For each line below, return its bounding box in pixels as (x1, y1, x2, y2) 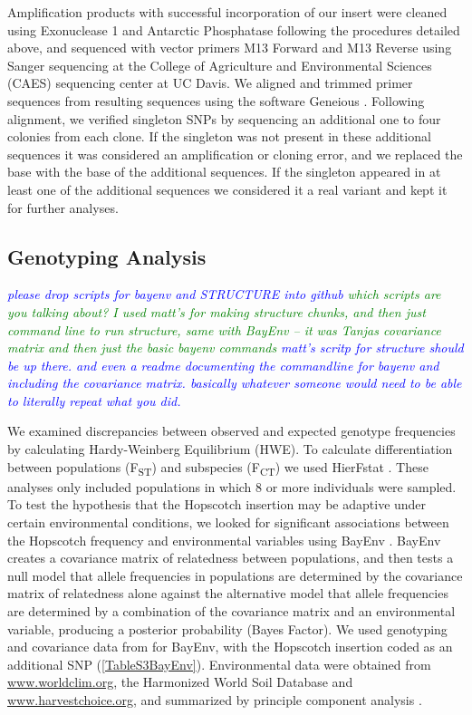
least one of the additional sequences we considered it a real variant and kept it (7, 179, 448, 198)
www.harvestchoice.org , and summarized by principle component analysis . (7, 690, 422, 709)
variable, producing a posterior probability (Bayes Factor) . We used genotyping (7, 619, 448, 638)
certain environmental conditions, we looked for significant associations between (7, 512, 449, 531)
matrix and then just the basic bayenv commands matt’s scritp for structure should (7, 338, 464, 357)
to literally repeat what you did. (7, 391, 181, 410)
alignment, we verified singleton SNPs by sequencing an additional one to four (7, 109, 441, 128)
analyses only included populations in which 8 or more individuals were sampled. (7, 477, 457, 496)
